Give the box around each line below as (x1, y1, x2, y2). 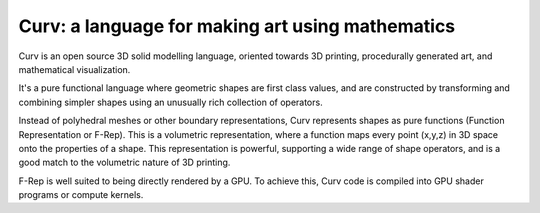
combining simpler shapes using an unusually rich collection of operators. (18, 96, 324, 108)
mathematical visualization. (18, 63, 131, 75)
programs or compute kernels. (18, 189, 144, 201)
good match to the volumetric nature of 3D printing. (18, 156, 231, 169)
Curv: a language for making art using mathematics (18, 15, 456, 37)
